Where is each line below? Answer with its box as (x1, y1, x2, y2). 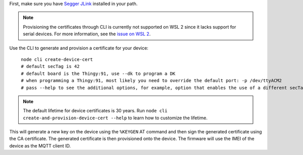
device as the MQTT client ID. (9, 142, 71, 148)
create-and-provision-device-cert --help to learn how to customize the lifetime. (23, 115, 208, 121)
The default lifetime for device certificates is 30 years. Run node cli (23, 108, 168, 114)
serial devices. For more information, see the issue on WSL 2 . (23, 31, 151, 37)
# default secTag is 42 (21, 63, 80, 69)
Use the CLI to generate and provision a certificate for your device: (9, 45, 148, 51)
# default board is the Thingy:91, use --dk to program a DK (21, 70, 176, 76)
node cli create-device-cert (21, 56, 93, 62)
